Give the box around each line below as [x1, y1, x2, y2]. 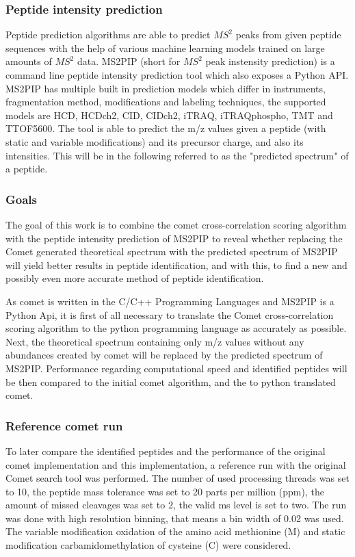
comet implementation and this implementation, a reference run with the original [5, 457, 346, 471]
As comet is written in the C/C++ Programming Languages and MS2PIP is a [5, 294, 334, 308]
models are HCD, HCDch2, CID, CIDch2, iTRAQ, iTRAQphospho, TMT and [5, 107, 333, 122]
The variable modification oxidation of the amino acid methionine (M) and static [5, 524, 345, 539]
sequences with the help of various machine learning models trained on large [5, 40, 325, 55]
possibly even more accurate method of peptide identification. [5, 271, 264, 285]
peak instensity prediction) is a [205, 54, 335, 68]
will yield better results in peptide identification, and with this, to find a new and [5, 257, 347, 272]
